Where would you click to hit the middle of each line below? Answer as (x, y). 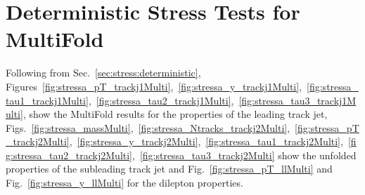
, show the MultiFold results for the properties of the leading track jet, (175, 114)
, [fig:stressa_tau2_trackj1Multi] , (161, 100)
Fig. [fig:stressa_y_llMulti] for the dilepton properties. (124, 183)
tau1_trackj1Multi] (47, 100)
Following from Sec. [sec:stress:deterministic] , (103, 73)
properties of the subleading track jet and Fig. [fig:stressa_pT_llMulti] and (169, 169)
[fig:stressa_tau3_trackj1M (297, 100)
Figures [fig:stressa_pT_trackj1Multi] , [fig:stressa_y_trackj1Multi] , (154, 86)
